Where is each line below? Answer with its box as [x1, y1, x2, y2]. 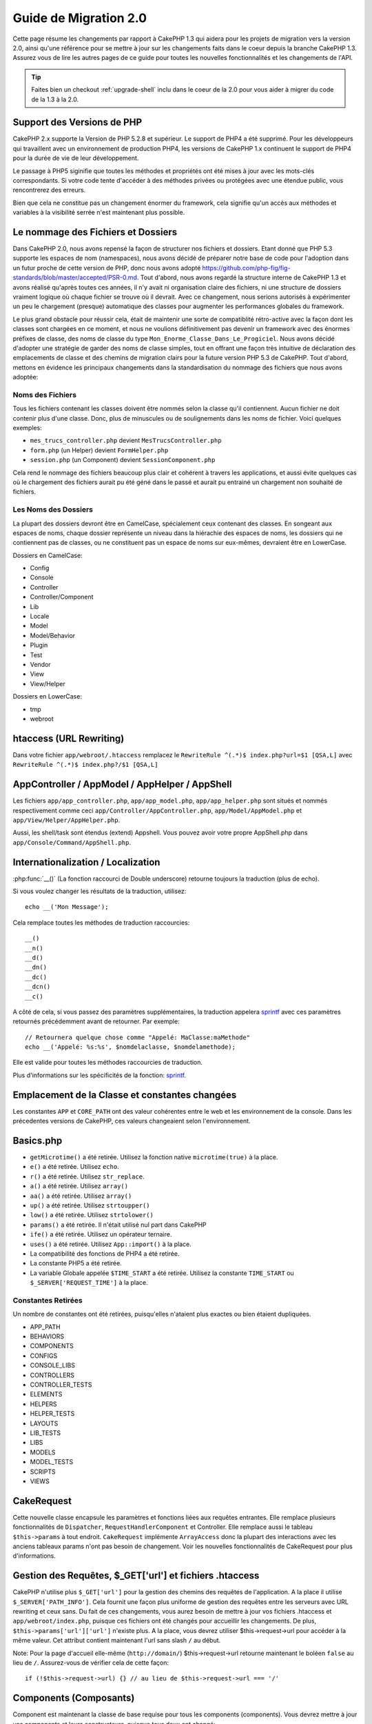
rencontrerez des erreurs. [12, 186, 86, 194]
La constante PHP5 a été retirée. [30, 1259, 122, 1267]
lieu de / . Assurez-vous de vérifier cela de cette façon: [12, 1658, 169, 1667]
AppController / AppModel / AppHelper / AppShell [12, 779, 232, 790]
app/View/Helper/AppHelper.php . [12, 816, 121, 824]
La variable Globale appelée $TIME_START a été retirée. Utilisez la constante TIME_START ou [30, 1269, 294, 1277]
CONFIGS [30, 1352, 58, 1360]
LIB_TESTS [30, 1428, 61, 1437]
